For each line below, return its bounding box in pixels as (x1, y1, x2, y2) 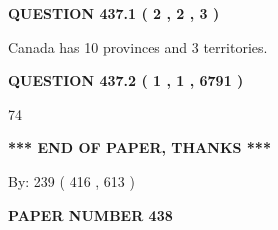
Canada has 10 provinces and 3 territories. (8, 36, 268, 57)
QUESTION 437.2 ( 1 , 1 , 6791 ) (8, 70, 244, 91)
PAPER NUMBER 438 (8, 204, 173, 225)
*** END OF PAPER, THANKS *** (8, 137, 271, 158)
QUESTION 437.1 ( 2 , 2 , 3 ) (8, 3, 220, 23)
